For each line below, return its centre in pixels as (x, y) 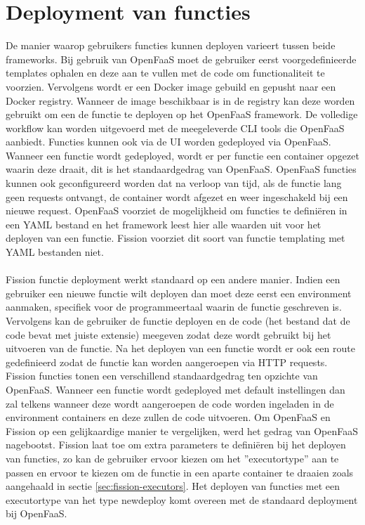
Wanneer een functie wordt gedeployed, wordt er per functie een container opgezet (182, 155)
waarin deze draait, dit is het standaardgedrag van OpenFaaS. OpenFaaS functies (181, 169)
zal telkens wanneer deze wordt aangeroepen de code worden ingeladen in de (170, 403)
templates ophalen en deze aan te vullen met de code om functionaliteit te (165, 73)
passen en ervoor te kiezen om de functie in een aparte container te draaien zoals (180, 472)
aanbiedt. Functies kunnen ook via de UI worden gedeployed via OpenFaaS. (168, 142)
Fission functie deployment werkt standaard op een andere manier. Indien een (173, 279)
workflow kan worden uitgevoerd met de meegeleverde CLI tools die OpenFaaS (175, 128)
